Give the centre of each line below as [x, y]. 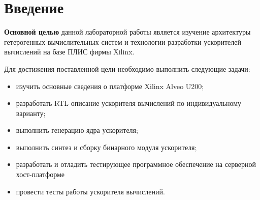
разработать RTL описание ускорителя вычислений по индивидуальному [129, 103]
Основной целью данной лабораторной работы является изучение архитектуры [127, 32]
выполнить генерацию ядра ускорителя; [77, 130]
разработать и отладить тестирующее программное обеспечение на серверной [136, 164]
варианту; [31, 113]
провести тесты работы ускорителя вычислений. [90, 191]
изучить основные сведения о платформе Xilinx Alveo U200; [110, 86]
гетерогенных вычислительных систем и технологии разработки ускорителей [123, 41]
